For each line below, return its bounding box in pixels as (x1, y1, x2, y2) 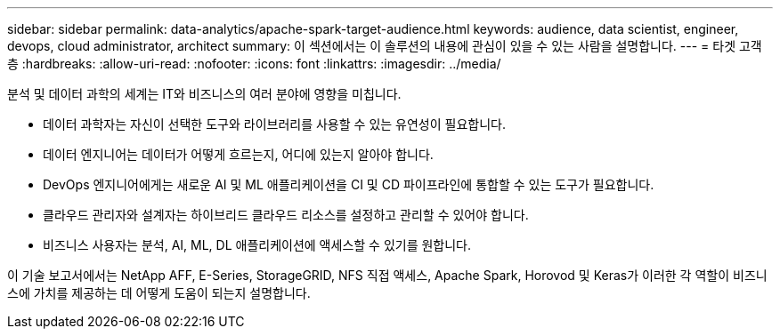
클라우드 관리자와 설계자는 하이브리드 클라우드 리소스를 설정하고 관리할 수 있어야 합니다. (43, 207, 529, 222)
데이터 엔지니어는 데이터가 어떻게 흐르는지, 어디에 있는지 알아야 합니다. (43, 147, 434, 162)
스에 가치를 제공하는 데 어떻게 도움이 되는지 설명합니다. (7, 285, 311, 300)
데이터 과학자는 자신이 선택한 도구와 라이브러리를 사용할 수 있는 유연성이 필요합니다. (43, 116, 506, 132)
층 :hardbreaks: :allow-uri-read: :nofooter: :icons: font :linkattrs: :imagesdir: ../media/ (7, 56, 501, 71)
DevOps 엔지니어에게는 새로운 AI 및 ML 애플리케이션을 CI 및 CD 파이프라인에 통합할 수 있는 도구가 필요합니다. (43, 177, 654, 192)
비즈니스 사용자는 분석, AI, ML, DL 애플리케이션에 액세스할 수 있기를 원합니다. (43, 237, 472, 252)
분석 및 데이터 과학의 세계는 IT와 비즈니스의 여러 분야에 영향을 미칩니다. (7, 86, 402, 101)
